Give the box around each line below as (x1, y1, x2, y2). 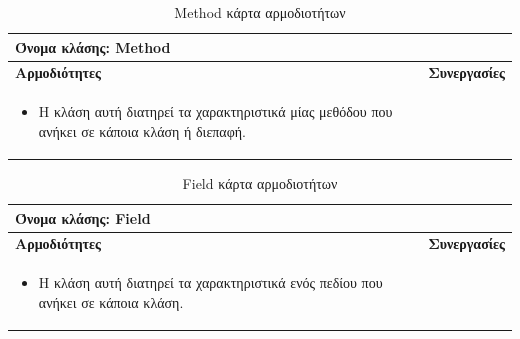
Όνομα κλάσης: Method (15, 36, 171, 57)
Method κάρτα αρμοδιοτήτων (174, 2, 346, 22)
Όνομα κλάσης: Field (15, 207, 151, 228)
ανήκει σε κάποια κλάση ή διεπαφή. (38, 120, 246, 141)
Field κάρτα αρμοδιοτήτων (182, 172, 338, 193)
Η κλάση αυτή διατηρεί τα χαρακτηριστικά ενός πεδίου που (38, 272, 383, 293)
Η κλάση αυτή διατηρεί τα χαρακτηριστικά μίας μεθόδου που (38, 101, 393, 122)
